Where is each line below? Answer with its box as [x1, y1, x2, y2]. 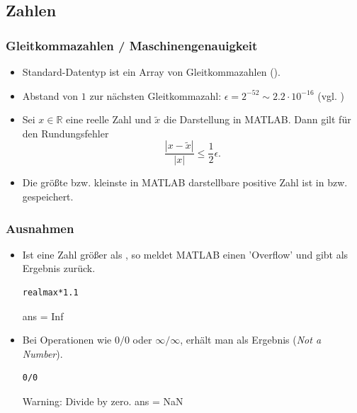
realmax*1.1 [22, 288, 79, 298]
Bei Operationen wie [22, 332, 112, 347]
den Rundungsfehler [22, 125, 109, 140]
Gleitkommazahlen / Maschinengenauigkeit [6, 36, 258, 54]
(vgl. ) [317, 88, 344, 103]
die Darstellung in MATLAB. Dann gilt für [164, 112, 351, 127]
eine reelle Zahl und [66, 112, 152, 127]
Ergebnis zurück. [22, 261, 96, 276]
